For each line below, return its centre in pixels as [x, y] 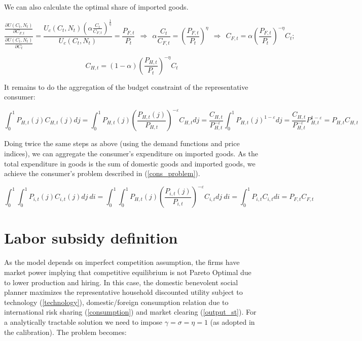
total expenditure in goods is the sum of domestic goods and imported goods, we [130, 163]
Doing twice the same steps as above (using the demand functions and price [122, 143]
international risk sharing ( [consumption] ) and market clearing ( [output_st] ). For [130, 312]
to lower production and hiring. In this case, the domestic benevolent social [121, 282]
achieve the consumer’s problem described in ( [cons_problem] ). [102, 173]
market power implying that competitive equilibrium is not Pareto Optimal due [128, 272]
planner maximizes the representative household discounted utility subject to [123, 292]
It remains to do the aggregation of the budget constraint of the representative [126, 87]
